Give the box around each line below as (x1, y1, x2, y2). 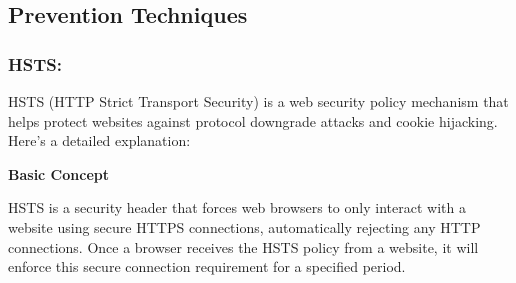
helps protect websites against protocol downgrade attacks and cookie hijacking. (8, 110, 498, 131)
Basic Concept (8, 163, 109, 184)
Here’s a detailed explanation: (8, 130, 191, 151)
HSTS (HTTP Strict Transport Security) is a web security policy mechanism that (8, 91, 509, 111)
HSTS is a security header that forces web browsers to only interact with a (8, 197, 466, 218)
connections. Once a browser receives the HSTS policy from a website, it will (8, 236, 479, 257)
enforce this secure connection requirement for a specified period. (8, 256, 406, 277)
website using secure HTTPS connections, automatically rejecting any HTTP (8, 216, 481, 237)
